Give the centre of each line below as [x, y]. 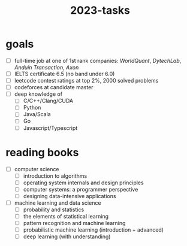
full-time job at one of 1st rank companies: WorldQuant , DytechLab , [98, 60]
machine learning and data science [58, 203]
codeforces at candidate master [54, 87]
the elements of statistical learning [66, 216]
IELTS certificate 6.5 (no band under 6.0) [64, 74]
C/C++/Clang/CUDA [48, 101]
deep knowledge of [38, 94]
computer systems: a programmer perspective [81, 189]
